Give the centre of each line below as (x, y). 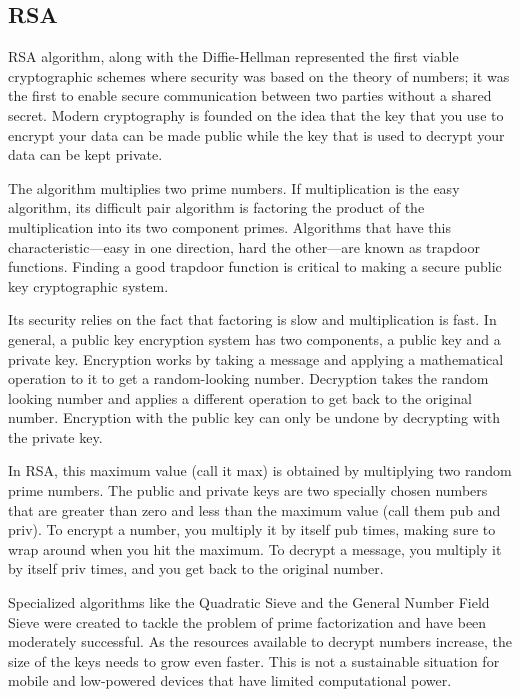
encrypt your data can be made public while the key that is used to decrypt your (256, 134)
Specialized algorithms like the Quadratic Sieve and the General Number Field (249, 602)
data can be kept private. (85, 154)
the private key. (55, 436)
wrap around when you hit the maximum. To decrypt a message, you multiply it (255, 548)
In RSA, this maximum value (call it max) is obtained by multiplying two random (260, 470)
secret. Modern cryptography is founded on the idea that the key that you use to (256, 114)
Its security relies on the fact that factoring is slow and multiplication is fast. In (252, 319)
